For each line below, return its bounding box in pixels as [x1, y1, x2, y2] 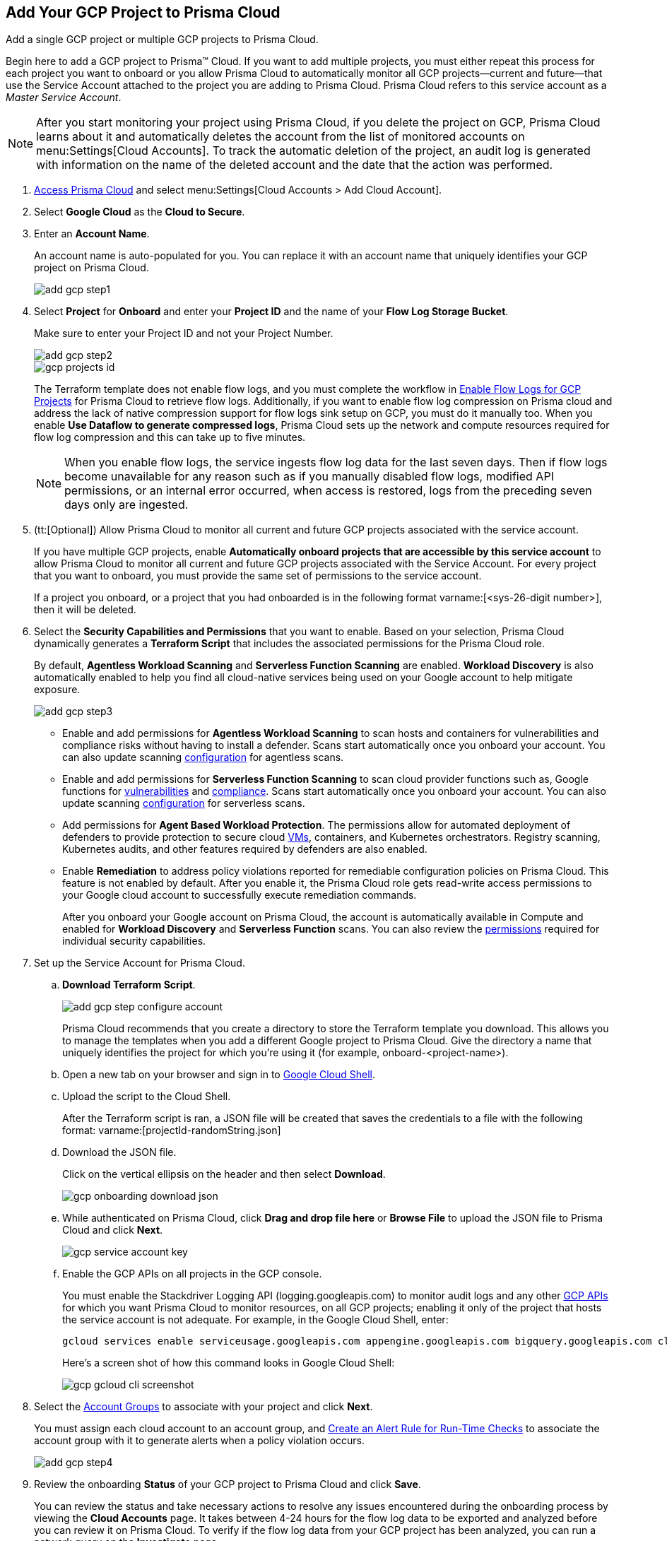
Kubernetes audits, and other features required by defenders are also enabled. [62, 843, 427, 856]
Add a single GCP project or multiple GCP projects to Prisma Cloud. [6, 33, 319, 46]
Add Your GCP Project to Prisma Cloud [6, 4, 281, 21]
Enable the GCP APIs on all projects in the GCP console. [62, 1268, 322, 1280]
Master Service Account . [6, 91, 122, 104]
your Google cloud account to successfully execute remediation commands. [62, 889, 417, 902]
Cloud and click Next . [62, 1224, 163, 1236]
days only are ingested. [64, 497, 189, 512]
